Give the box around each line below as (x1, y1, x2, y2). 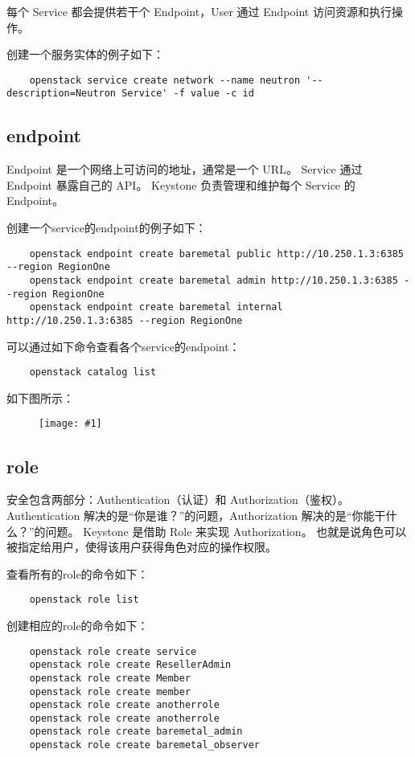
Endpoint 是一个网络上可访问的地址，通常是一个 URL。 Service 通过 (6, 161, 363, 178)
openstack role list (29, 594, 139, 606)
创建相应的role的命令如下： (6, 616, 149, 633)
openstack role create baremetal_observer (29, 739, 260, 751)
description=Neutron (6, 88, 117, 100)
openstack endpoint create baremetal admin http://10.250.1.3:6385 (29, 274, 398, 286)
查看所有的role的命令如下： (6, 565, 149, 582)
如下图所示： (6, 389, 74, 406)
